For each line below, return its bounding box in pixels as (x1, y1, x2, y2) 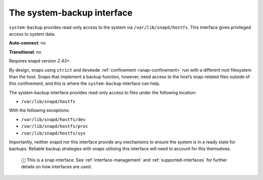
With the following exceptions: (9, 107, 70, 113)
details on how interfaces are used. (21, 164, 92, 170)
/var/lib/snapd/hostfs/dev (21, 117, 86, 122)
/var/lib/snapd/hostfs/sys (21, 130, 86, 136)
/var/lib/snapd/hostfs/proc (21, 123, 89, 129)
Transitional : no (9, 49, 41, 55)
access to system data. (9, 31, 56, 37)
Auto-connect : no (9, 40, 46, 46)
